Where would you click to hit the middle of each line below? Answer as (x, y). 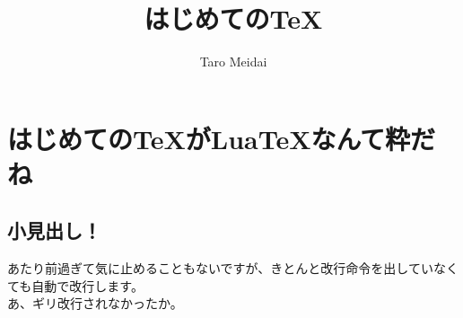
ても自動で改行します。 (75, 285)
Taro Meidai (233, 62)
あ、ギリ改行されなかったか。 (95, 303)
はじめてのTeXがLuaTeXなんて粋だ (222, 138)
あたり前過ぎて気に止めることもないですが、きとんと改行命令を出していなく (233, 268)
